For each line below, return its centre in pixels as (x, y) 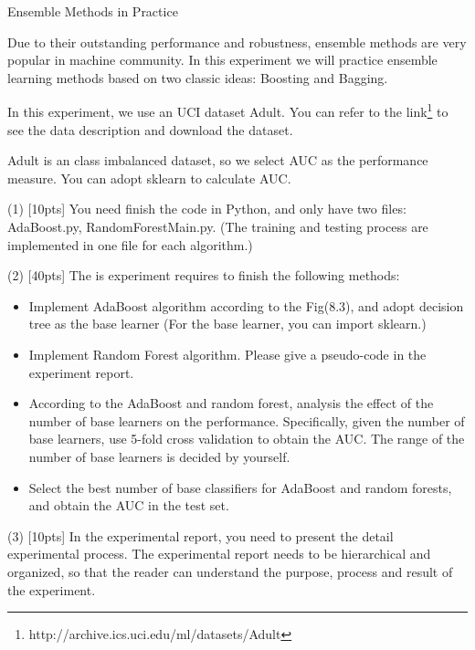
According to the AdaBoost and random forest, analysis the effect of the (231, 403)
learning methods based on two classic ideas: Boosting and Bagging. (198, 77)
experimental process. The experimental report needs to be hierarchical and (219, 554)
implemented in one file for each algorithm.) (130, 244)
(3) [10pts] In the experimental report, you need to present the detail (201, 535)
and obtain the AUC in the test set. (129, 505)
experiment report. (81, 372)
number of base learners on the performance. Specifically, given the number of (247, 420)
